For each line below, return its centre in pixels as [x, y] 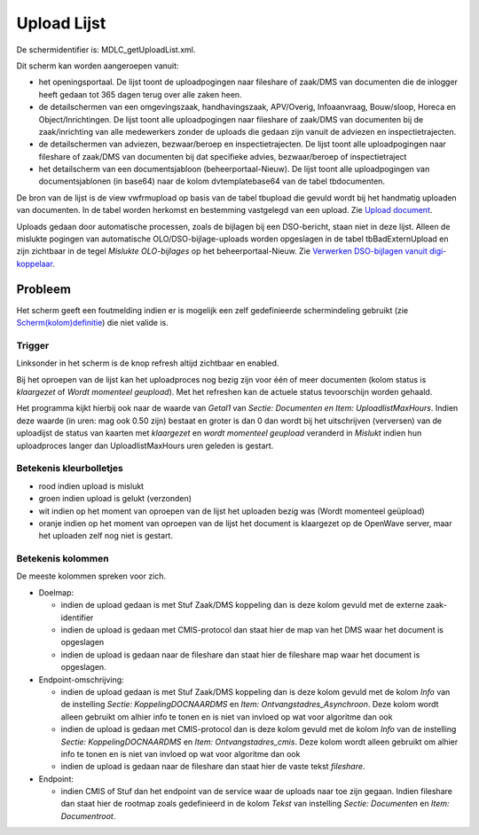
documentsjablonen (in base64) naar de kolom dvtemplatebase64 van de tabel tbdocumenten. [212, 181]
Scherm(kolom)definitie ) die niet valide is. [92, 323]
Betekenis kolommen [63, 559]
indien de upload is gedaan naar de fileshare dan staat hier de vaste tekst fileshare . [213, 767]
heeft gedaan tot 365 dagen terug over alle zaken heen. [141, 94]
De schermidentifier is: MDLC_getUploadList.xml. [106, 50]
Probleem [43, 289]
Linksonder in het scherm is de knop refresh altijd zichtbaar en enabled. [148, 363]
